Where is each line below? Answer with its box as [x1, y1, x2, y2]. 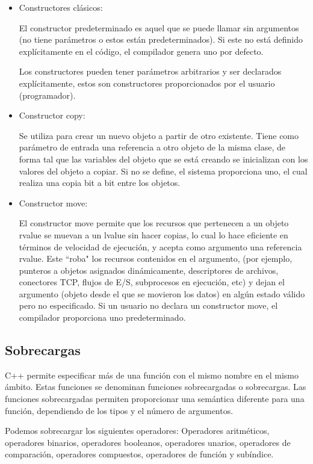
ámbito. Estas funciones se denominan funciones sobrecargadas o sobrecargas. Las [5, 380, 306, 393]
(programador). [19, 88, 76, 101]
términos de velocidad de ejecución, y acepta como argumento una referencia [19, 240, 302, 253]
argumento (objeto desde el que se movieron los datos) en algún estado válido [19, 287, 305, 300]
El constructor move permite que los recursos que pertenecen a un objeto [19, 217, 289, 229]
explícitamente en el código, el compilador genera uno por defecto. [19, 45, 264, 57]
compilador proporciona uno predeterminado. [19, 311, 186, 324]
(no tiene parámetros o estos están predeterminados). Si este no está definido [19, 33, 303, 46]
